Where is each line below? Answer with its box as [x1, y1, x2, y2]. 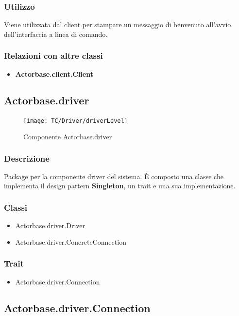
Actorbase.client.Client [15, 68, 93, 79]
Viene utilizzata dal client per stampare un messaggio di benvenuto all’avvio [4, 19, 231, 30]
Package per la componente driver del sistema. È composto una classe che [4, 171, 223, 181]
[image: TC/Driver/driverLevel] [23, 117, 128, 125]
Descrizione [4, 152, 50, 164]
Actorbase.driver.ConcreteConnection [15, 236, 126, 247]
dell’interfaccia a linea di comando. [4, 29, 108, 39]
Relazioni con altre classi [4, 50, 103, 62]
